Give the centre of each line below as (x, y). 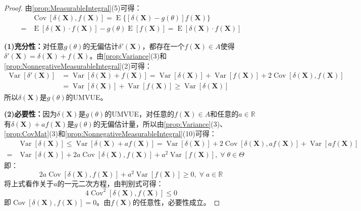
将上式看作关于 (29, 183)
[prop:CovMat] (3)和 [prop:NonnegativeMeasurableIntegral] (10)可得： (110, 134)
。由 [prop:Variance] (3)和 (128, 56)
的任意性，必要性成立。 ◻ (176, 202)
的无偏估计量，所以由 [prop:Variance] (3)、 (160, 123)
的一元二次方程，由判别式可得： (110, 183)
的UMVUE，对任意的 (140, 114)
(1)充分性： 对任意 (34, 46)
